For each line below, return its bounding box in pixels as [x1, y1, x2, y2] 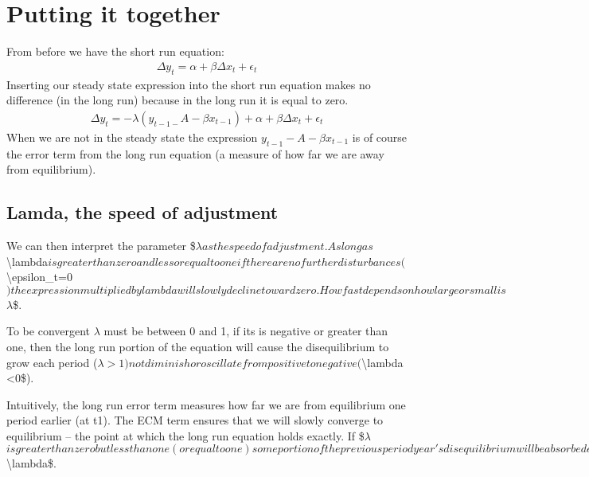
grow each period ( [6, 354, 98, 370]
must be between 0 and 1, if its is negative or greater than [103, 323, 388, 339]
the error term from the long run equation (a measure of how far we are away [6, 145, 384, 162]
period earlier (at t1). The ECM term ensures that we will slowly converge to [6, 412, 384, 428]
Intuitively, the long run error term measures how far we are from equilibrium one [6, 396, 406, 412]
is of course [352, 128, 408, 145]
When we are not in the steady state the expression [6, 128, 258, 145]
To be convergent [6, 323, 91, 339]
